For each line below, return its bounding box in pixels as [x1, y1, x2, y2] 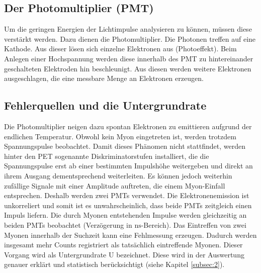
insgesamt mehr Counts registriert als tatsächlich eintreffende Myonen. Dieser [4, 239, 243, 250]
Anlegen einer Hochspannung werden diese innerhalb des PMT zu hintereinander [4, 53, 253, 63]
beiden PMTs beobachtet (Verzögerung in [4, 219, 132, 230]
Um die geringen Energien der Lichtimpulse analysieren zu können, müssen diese [4, 24, 252, 34]
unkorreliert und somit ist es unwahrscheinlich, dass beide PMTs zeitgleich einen [4, 200, 252, 210]
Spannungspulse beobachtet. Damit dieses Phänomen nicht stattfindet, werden [4, 141, 245, 151]
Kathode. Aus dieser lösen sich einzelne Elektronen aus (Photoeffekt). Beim [4, 43, 237, 54]
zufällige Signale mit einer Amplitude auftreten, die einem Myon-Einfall [4, 180, 225, 191]
